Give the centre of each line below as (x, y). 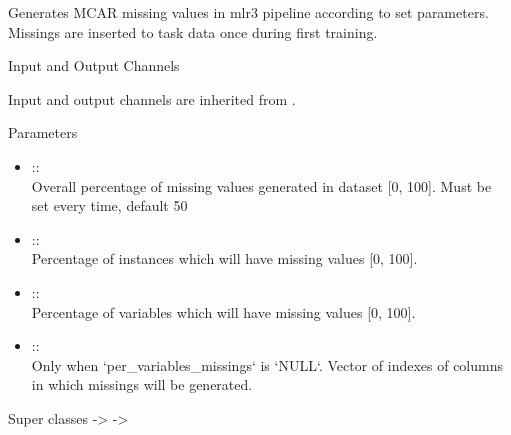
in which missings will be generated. (142, 384)
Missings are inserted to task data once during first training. (193, 31)
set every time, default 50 (109, 205)
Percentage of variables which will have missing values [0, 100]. (223, 311)
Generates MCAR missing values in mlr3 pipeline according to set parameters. (248, 12)
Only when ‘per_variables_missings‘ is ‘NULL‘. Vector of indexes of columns (267, 364)
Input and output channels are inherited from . (152, 98)
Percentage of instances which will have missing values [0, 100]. (224, 258)
